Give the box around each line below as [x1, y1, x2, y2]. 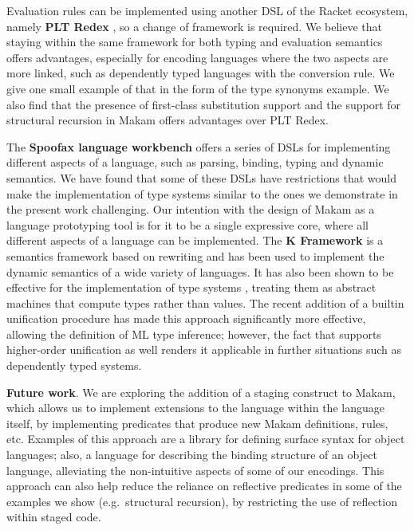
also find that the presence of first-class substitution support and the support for [6, 96, 401, 112]
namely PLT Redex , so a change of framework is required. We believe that [6, 18, 382, 34]
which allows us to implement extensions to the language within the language [6, 399, 384, 416]
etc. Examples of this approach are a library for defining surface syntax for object [6, 430, 405, 447]
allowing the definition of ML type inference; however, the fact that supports [6, 325, 381, 342]
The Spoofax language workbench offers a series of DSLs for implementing [6, 138, 391, 155]
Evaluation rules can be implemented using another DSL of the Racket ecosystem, [6, 2, 408, 18]
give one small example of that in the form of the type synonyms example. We [6, 80, 389, 96]
